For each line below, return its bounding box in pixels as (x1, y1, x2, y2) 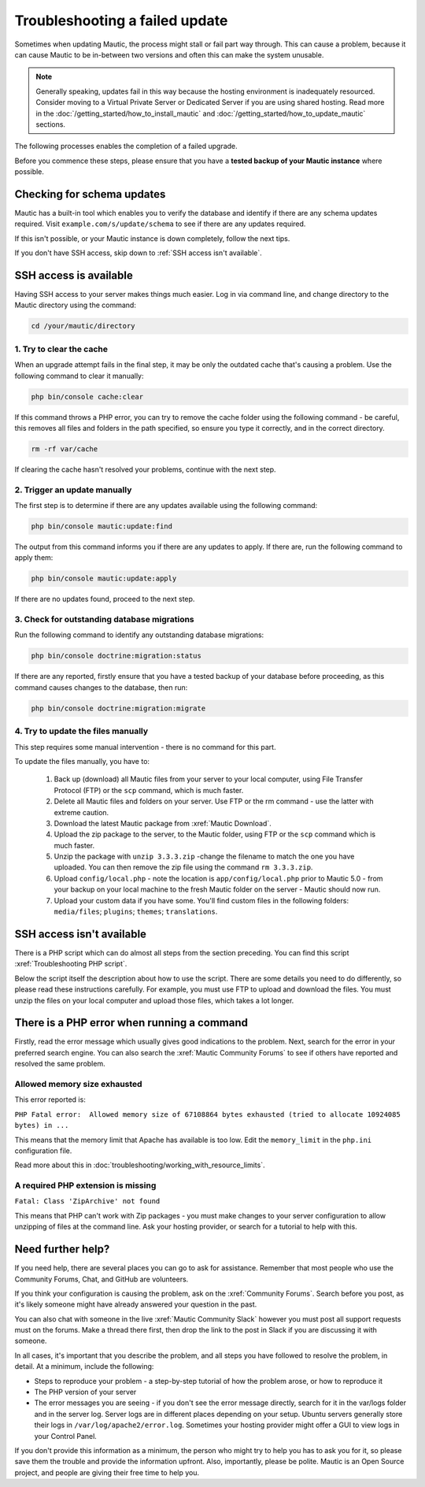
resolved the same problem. (14, 1059, 105, 1069)
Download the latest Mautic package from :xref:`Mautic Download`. (54, 818, 272, 828)
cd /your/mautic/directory (31, 321, 135, 331)
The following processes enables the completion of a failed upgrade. (14, 142, 238, 151)
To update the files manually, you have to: (14, 756, 150, 766)
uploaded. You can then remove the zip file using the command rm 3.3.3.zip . (54, 862, 313, 872)
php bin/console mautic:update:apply (31, 574, 177, 583)
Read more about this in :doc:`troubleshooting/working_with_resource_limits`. (14, 1160, 265, 1170)
